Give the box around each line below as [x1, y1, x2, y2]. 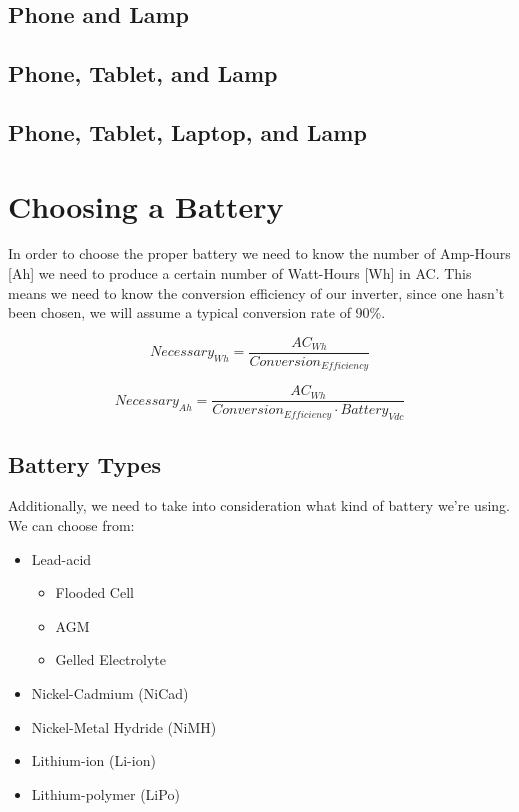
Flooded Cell [55, 582, 134, 603]
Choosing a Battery [8, 185, 284, 226]
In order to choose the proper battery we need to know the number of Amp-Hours [8, 243, 511, 264]
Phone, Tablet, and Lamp [8, 58, 278, 89]
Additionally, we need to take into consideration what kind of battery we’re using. [8, 495, 510, 516]
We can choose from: [8, 515, 135, 536]
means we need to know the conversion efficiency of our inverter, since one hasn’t [8, 282, 505, 303]
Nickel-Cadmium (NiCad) [31, 682, 189, 703]
